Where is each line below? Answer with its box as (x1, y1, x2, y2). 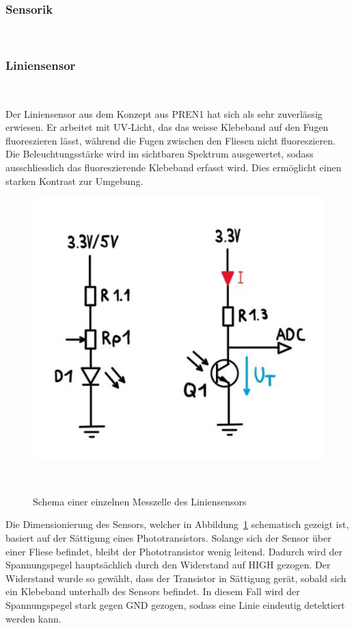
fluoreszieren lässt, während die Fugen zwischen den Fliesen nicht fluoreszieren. (5, 133, 336, 147)
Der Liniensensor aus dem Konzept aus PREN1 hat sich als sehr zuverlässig (5, 106, 323, 121)
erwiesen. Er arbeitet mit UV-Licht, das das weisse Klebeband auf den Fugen (5, 120, 329, 134)
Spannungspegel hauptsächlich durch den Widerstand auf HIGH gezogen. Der (5, 557, 331, 572)
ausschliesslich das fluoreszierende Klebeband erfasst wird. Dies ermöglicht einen (5, 160, 342, 174)
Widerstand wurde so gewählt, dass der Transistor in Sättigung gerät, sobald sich (5, 570, 346, 585)
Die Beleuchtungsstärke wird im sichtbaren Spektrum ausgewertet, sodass (5, 147, 314, 161)
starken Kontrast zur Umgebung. (5, 173, 144, 188)
